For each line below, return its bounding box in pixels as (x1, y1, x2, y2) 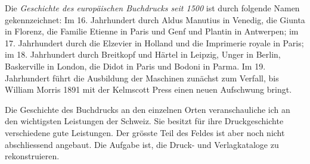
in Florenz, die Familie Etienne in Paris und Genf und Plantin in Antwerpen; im (5, 25, 299, 37)
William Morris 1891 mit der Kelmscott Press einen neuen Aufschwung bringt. (5, 83, 292, 96)
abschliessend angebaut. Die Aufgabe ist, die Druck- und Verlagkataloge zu (5, 138, 279, 150)
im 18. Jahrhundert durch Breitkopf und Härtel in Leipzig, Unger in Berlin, (5, 48, 281, 61)
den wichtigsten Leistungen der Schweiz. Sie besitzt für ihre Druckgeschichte (5, 115, 284, 127)
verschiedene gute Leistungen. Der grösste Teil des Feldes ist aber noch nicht (5, 126, 285, 138)
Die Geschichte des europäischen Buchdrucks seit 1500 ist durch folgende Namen (5, 2, 300, 14)
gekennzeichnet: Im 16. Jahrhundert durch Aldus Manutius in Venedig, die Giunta (5, 13, 305, 26)
